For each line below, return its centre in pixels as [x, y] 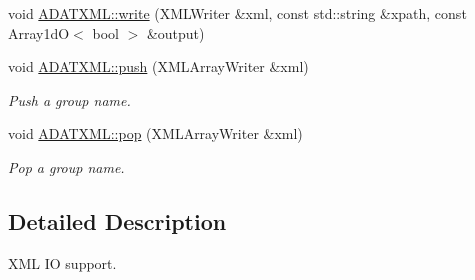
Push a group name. [69, 99]
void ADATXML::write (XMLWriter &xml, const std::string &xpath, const [237, 13]
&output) [175, 32]
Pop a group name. [66, 166]
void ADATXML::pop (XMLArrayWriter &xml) [155, 133]
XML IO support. [62, 262]
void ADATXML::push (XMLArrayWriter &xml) [158, 66]
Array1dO [39, 32]
